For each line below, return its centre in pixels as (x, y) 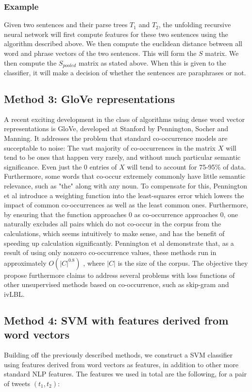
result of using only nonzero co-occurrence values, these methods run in (110, 252)
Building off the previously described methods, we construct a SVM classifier (118, 355)
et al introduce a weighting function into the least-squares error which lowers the (124, 195)
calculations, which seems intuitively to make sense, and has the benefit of (114, 233)
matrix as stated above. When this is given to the (152, 62)
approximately (25, 263)
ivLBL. (14, 294)
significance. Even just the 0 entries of (60, 166)
